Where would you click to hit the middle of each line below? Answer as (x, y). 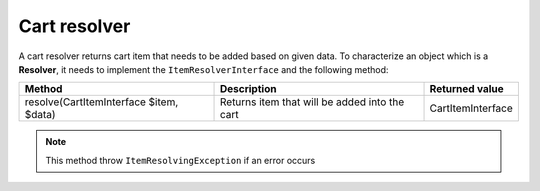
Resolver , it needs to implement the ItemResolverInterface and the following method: (203, 69)
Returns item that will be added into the (312, 102)
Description (248, 89)
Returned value (466, 89)
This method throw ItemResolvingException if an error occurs (180, 160)
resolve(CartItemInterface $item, (101, 102)
